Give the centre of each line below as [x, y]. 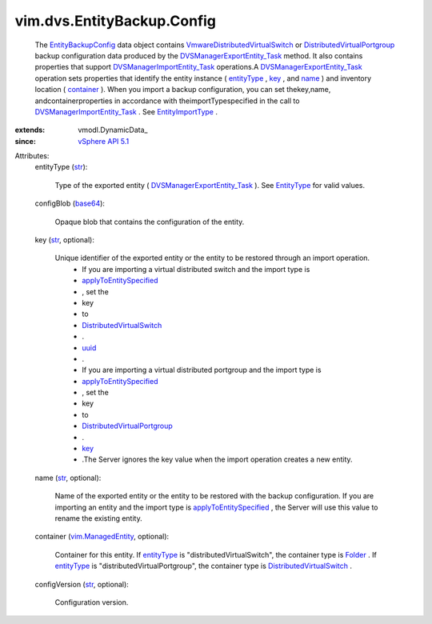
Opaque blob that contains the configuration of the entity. [150, 222]
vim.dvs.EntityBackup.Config [115, 21]
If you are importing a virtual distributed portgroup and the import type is [202, 370]
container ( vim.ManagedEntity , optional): [102, 537]
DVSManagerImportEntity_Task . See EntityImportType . [126, 111]
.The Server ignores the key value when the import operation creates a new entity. [217, 459]
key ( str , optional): [65, 240]
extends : [30, 130]
